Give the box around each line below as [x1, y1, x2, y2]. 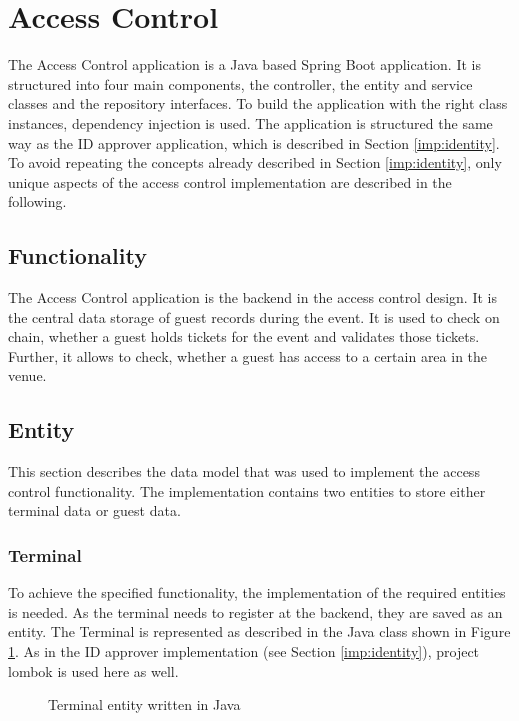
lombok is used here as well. [8, 660, 179, 681]
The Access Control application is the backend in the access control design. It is [8, 287, 497, 308]
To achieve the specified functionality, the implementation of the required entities [8, 582, 506, 603]
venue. [8, 365, 47, 386]
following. [8, 191, 67, 212]
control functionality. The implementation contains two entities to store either [8, 480, 486, 501]
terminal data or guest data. [8, 500, 181, 521]
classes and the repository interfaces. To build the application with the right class [8, 93, 508, 114]
